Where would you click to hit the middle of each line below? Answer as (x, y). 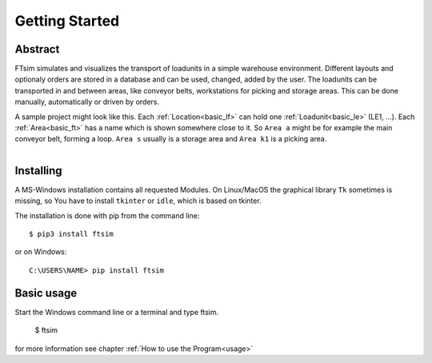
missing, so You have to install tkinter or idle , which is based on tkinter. (138, 201)
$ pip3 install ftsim (71, 234)
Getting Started (67, 21)
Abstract (37, 49)
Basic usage (46, 293)
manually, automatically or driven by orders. (87, 102)
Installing (39, 171)
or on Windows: (41, 252)
